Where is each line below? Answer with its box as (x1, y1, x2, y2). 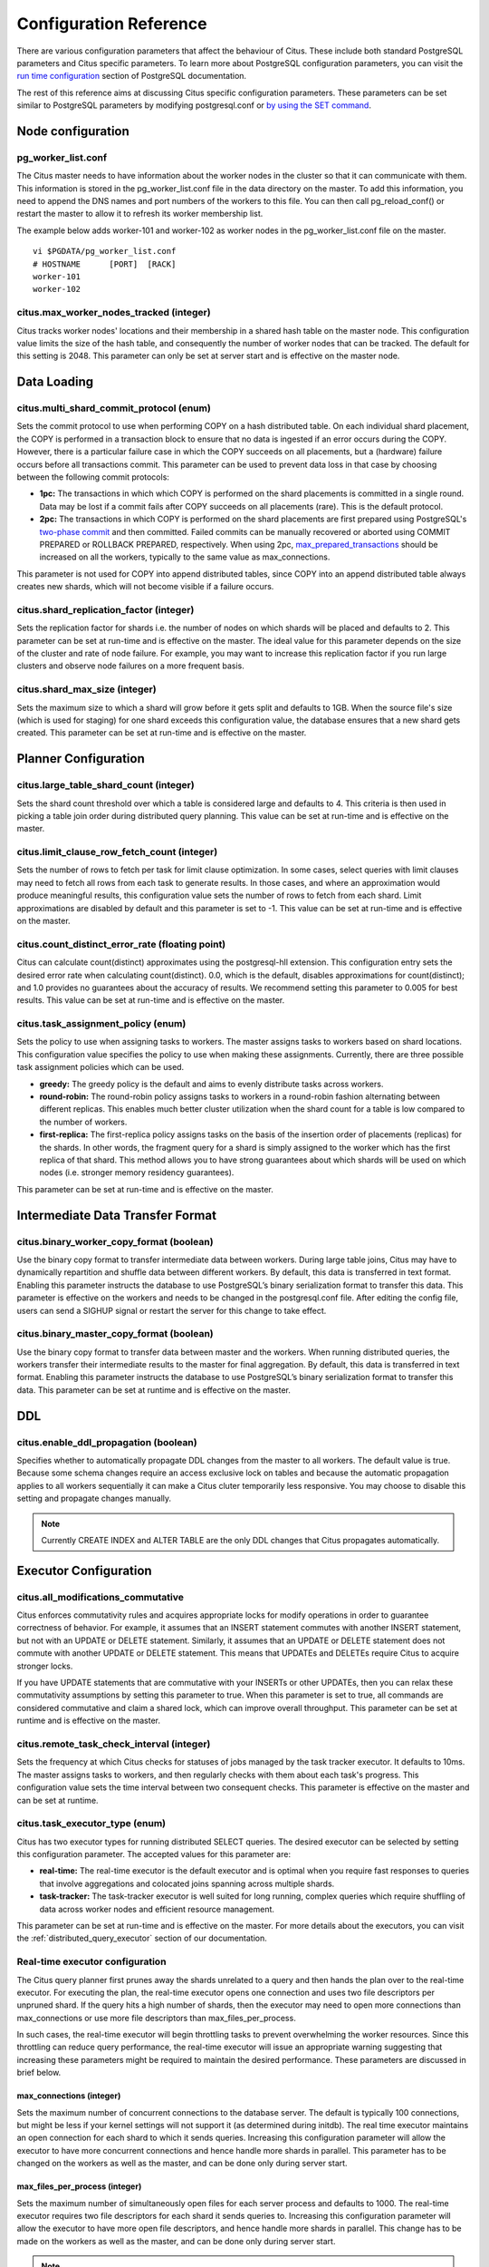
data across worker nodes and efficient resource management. (39, 1903, 275, 1914)
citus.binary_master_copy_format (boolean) (16, 1328, 215, 1340)
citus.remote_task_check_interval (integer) (16, 1737, 211, 1750)
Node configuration (16, 123, 130, 139)
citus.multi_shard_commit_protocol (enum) (16, 402, 212, 414)
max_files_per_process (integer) (16, 2181, 142, 2192)
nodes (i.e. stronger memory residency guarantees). (39, 1167, 235, 1178)
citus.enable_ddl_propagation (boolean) (16, 1435, 198, 1448)
